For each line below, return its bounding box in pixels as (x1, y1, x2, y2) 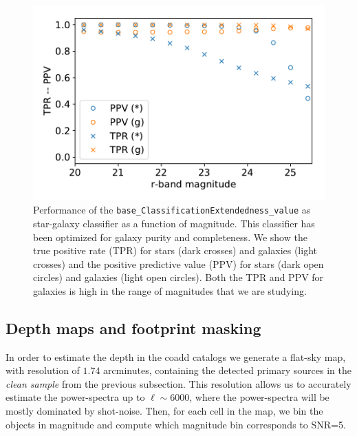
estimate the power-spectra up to (6, 390, 145, 404)
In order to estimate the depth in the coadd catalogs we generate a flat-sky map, (6, 349, 346, 364)
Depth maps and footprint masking (6, 317, 261, 338)
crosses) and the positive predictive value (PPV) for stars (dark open (33, 256, 324, 271)
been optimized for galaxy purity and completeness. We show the (33, 229, 307, 244)
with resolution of (6, 363, 80, 377)
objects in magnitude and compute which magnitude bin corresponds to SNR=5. (6, 417, 346, 431)
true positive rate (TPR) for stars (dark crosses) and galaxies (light (33, 243, 317, 258)
